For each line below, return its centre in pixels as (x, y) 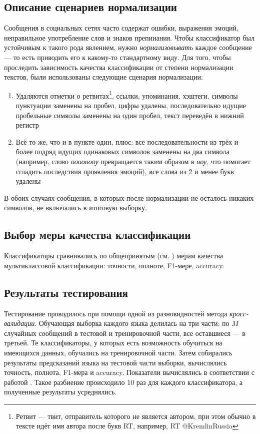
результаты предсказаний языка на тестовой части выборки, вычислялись (115, 362)
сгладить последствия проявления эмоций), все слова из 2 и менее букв (125, 171)
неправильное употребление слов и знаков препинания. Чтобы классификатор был (129, 37)
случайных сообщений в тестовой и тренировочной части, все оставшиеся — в (125, 333)
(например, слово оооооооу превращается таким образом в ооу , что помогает (133, 161)
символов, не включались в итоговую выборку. (75, 207)
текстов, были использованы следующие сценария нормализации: (103, 77)
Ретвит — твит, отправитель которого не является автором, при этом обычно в (136, 416)
